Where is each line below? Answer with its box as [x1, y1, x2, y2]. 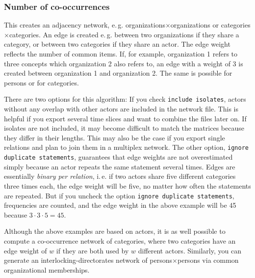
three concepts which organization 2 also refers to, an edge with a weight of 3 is [4, 58, 243, 68]
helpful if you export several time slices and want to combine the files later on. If [4, 113, 247, 123]
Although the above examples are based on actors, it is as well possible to [4, 226, 226, 236]
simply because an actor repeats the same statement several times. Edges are [4, 161, 235, 171]
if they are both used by [56, 245, 129, 255]
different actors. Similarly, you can [138, 245, 241, 255]
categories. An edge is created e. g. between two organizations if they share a [9, 29, 239, 39]
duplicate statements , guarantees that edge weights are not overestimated [4, 152, 233, 162]
